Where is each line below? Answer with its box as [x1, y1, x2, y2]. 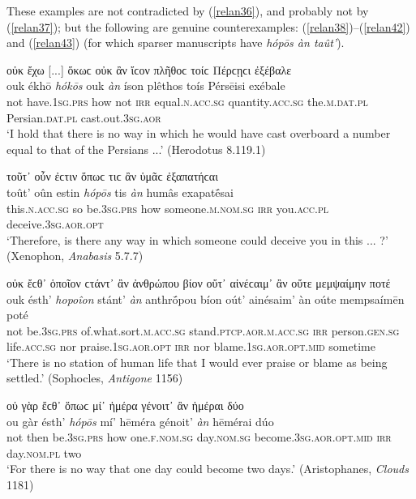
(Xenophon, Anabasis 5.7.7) [6, 247, 144, 264]
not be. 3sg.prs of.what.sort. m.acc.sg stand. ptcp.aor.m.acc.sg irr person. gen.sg [6, 322, 400, 339]
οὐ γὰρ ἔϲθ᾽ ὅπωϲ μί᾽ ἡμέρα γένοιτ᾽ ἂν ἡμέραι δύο [6, 397, 244, 414]
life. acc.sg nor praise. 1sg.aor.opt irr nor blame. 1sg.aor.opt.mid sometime [6, 338, 375, 355]
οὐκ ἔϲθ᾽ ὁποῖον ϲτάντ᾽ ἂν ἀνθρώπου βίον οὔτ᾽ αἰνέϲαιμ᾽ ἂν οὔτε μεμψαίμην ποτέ [6, 274, 391, 291]
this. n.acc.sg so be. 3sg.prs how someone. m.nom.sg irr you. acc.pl [6, 199, 328, 216]
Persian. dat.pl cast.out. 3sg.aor [6, 109, 161, 126]
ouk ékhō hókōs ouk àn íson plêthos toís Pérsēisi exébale [6, 77, 285, 94]
